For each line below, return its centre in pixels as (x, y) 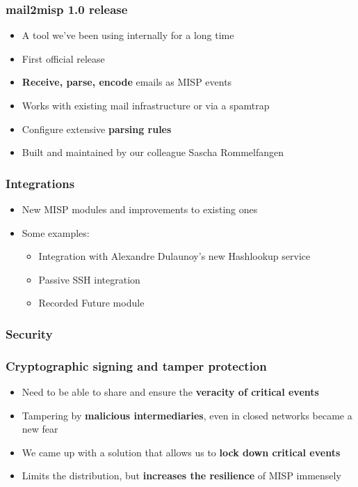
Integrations (40, 183)
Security (29, 333)
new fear (40, 429)
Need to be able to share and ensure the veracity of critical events (170, 392)
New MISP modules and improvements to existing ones (140, 209)
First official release (63, 58)
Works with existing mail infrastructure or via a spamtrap (146, 105)
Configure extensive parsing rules (97, 129)
